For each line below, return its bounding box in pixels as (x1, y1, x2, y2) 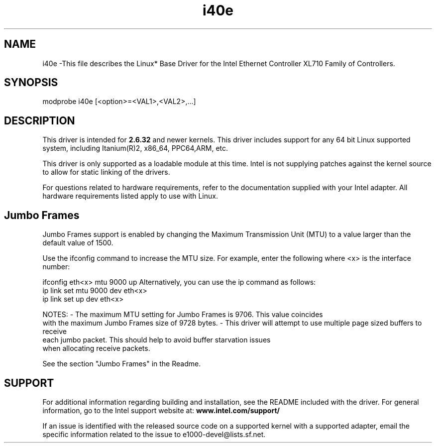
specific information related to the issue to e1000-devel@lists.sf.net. (42, 430, 266, 439)
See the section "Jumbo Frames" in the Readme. (42, 359, 201, 368)
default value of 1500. (42, 238, 113, 247)
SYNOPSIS (4, 76, 58, 89)
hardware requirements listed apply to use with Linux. (42, 192, 218, 201)
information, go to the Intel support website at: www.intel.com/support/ (42, 406, 280, 415)
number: (42, 262, 70, 271)
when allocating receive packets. (42, 344, 150, 353)
